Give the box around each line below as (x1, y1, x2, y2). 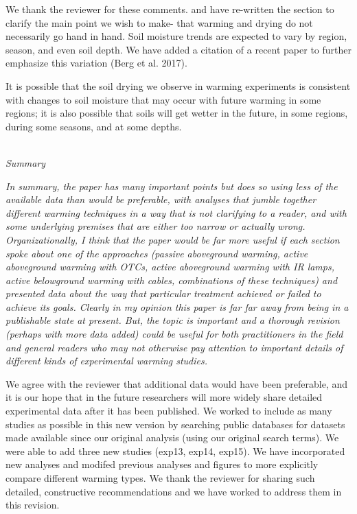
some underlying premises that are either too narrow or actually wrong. (5, 219, 306, 233)
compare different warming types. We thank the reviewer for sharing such (5, 471, 315, 484)
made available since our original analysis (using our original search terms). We (5, 430, 339, 445)
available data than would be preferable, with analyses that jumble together (5, 192, 316, 207)
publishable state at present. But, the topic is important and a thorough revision (5, 313, 340, 327)
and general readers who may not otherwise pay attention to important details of (5, 340, 343, 354)
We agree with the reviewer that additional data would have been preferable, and (5, 376, 347, 390)
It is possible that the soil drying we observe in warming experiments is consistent (5, 78, 351, 93)
